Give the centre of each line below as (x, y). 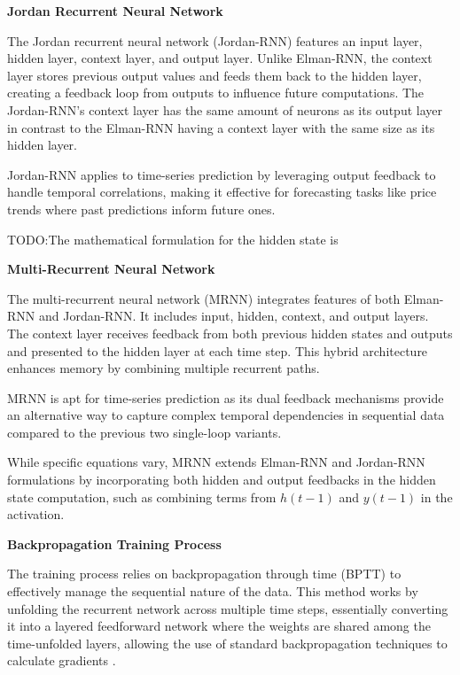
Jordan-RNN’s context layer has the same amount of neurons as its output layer (225, 109)
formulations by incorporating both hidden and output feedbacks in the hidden (222, 480)
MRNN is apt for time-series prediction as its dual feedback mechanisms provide (226, 397)
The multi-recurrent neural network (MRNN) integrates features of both (204, 298)
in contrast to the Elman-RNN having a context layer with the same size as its (221, 127)
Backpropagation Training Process (114, 543)
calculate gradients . (62, 660)
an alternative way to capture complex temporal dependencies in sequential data (226, 415)
